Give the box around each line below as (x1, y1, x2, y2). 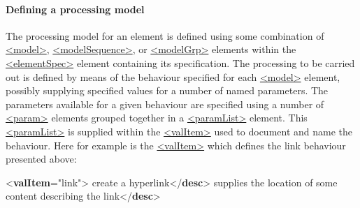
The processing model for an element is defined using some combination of (6, 28, 324, 43)
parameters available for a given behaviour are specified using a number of (6, 96, 324, 111)
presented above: (6, 151, 77, 166)
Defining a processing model (6, 1, 145, 16)
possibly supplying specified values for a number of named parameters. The (6, 83, 329, 98)
